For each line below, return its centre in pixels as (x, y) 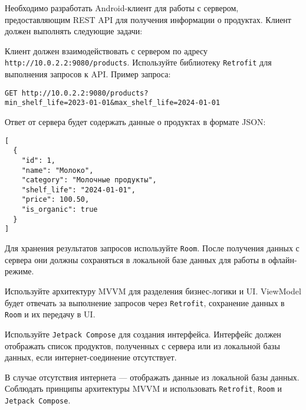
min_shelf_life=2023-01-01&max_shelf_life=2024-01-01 (113, 103)
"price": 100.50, (55, 200)
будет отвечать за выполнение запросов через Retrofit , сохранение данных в (145, 302)
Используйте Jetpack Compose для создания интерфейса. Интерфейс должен (143, 334)
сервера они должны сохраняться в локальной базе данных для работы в (135, 259)
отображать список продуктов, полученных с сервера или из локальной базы (142, 345)
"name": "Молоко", (57, 170)
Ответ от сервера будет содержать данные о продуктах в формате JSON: (135, 121)
